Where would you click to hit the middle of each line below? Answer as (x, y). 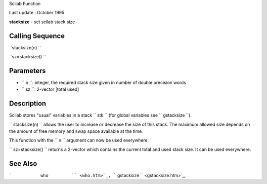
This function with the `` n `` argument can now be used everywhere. (79, 140)
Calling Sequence (37, 36)
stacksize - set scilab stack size (42, 22)
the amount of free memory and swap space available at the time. (76, 131)
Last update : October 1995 (37, 13)
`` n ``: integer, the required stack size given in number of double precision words (104, 82)
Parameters (27, 71)
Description (28, 104)
